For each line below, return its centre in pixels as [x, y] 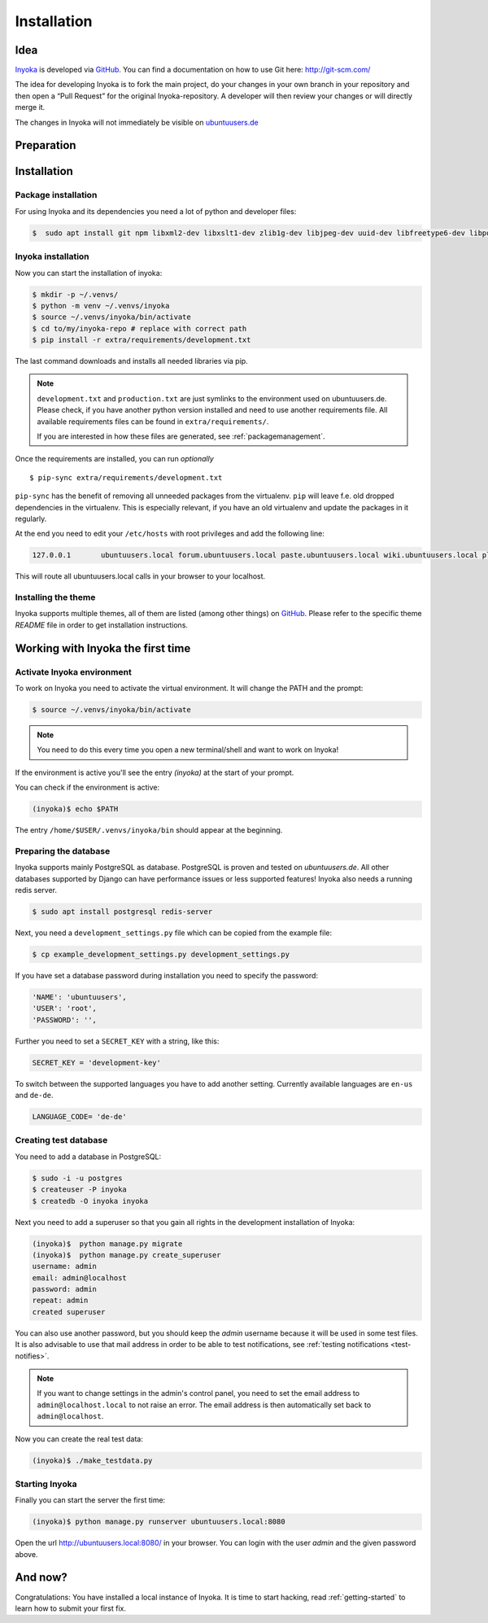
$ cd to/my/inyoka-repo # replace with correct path [139, 328]
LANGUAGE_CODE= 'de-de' [80, 1117]
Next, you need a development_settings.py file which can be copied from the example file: [174, 933]
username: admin [65, 1266]
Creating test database [61, 1140]
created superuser [69, 1312]
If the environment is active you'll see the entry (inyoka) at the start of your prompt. [155, 772]
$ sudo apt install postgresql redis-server [122, 912]
